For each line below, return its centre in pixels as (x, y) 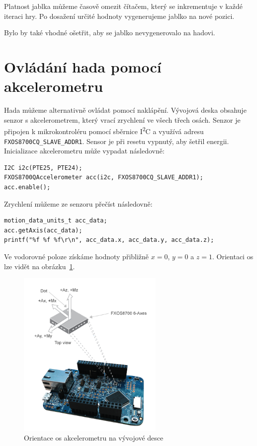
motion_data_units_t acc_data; (56, 221)
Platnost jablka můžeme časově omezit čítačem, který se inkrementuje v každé (123, 6)
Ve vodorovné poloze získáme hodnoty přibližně (77, 256)
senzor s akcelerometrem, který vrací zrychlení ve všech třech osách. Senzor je (122, 119)
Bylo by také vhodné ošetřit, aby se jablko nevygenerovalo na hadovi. (110, 33)
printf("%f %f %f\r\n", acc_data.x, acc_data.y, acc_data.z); (109, 240)
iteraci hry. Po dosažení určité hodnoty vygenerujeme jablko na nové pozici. (119, 16)
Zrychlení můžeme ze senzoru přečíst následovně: (78, 203)
